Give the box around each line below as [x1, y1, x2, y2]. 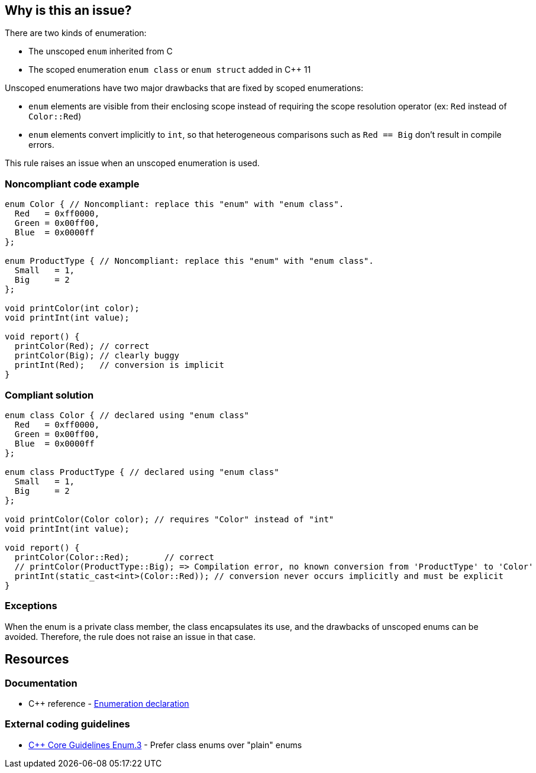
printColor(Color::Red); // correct [14, 552, 215, 562]
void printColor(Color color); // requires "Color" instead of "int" [5, 514, 334, 524]
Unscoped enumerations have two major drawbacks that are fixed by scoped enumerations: [5, 83, 364, 93]
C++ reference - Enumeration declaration [28, 698, 189, 709]
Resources [5, 652, 69, 667]
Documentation [5, 677, 78, 689]
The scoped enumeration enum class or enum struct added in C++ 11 [28, 64, 311, 75]
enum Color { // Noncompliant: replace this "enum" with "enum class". [5, 199, 344, 209]
